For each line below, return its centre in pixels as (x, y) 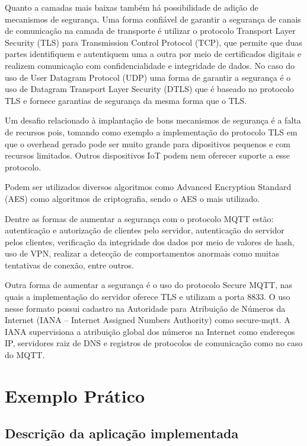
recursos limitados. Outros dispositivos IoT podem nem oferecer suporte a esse (147, 155)
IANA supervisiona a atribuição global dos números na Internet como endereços (150, 331)
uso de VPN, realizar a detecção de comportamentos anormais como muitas (142, 253)
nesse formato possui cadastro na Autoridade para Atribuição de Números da (145, 308)
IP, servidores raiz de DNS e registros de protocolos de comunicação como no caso (154, 343)
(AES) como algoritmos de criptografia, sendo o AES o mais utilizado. (132, 198)
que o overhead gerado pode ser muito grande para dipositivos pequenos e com (148, 143)
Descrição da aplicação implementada (122, 433)
